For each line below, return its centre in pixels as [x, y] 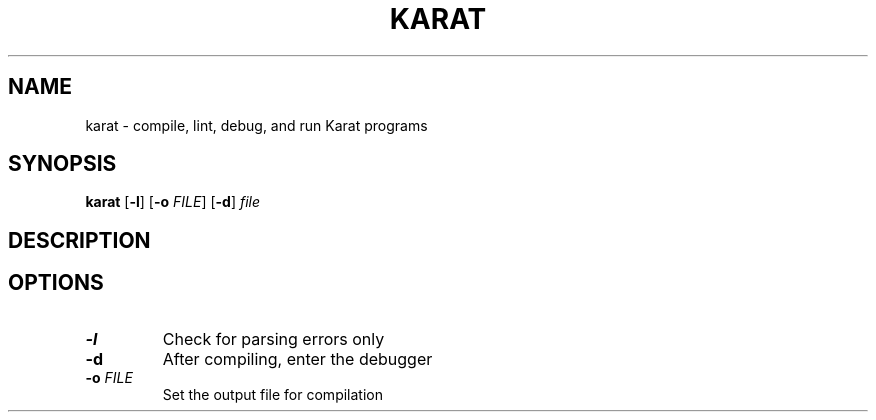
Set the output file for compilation [272, 394]
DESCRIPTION [79, 240]
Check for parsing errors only [273, 338]
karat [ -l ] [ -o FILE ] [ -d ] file [173, 202]
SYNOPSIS [62, 164]
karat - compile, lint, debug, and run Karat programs [256, 125]
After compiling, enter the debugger [297, 358]
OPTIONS [56, 283]
